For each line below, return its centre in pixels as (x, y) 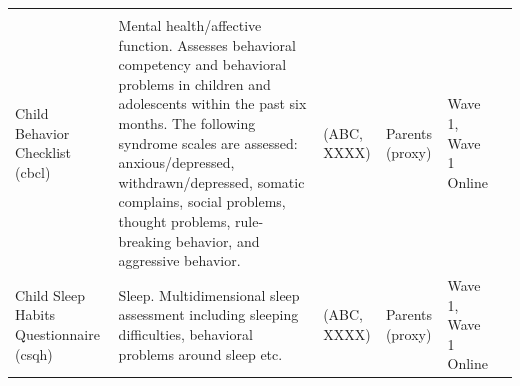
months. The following (187, 122)
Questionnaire (57, 333)
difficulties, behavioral (185, 333)
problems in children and (194, 83)
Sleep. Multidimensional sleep (209, 294)
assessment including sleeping (208, 314)
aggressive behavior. (179, 260)
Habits (35, 314)
